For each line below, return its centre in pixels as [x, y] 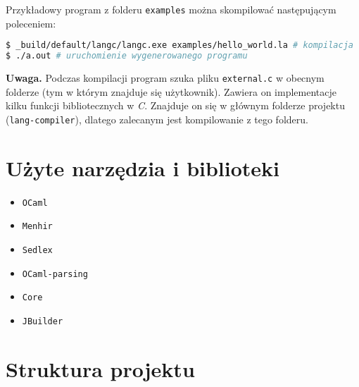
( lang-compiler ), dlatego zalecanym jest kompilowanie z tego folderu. [157, 119]
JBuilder [43, 321]
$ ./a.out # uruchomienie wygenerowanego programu [127, 56]
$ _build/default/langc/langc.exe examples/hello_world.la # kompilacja [179, 45]
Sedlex [37, 250]
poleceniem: [31, 23]
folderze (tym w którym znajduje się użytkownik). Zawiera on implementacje [171, 91]
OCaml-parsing [55, 274]
